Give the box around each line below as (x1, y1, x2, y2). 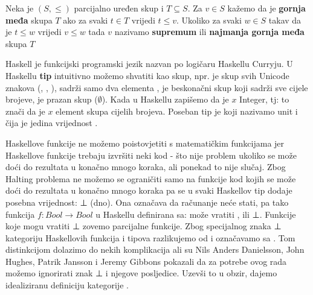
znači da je (5, 104, 45, 117)
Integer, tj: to (239, 93, 289, 106)
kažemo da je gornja (227, 2, 306, 14)
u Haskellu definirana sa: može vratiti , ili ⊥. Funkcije (95, 208, 296, 220)
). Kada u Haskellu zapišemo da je (102, 93, 229, 106)
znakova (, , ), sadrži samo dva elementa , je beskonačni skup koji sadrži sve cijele (5, 81, 308, 94)
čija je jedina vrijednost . (5, 116, 98, 129)
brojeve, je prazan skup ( (5, 93, 98, 106)
